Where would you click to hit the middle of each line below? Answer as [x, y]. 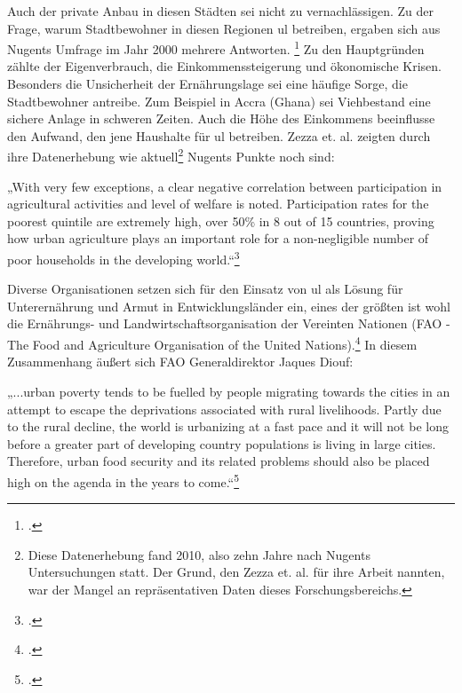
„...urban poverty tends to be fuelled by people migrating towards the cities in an [229, 391]
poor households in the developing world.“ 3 [123, 258]
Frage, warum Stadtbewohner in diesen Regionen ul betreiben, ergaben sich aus [224, 28]
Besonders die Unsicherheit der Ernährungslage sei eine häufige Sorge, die [207, 84]
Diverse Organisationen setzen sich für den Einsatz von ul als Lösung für [205, 289]
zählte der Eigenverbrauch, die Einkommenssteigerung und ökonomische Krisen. [224, 66]
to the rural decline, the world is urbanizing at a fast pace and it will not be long [228, 426]
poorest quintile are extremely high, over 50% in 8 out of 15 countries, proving [221, 220]
